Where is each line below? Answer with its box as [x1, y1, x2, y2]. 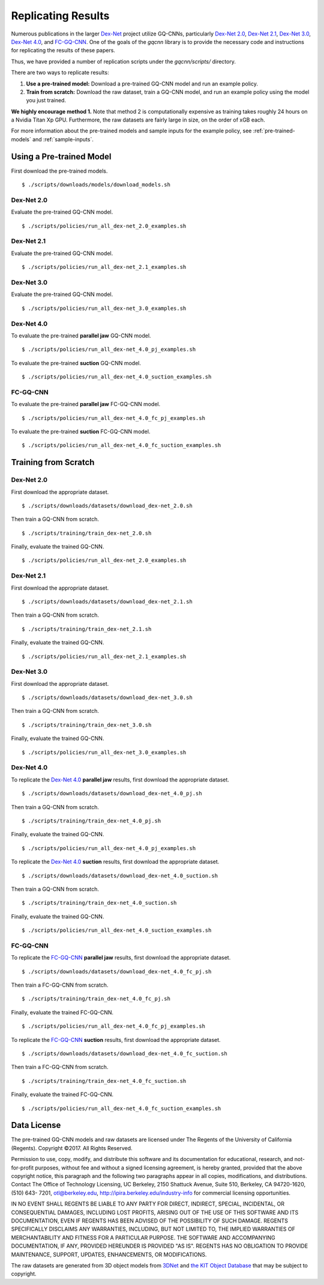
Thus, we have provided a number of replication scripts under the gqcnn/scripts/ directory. [11, 58, 236, 65]
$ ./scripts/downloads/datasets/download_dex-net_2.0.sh [22, 502, 193, 509]
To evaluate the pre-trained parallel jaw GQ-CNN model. [11, 331, 151, 339]
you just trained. [26, 97, 66, 104]
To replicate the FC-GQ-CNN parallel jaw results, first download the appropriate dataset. [11, 954, 231, 961]
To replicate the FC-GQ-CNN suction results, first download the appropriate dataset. [11, 1036, 221, 1043]
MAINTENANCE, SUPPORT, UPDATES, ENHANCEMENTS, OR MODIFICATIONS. [11, 1251, 207, 1258]
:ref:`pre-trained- [253, 127, 295, 135]
